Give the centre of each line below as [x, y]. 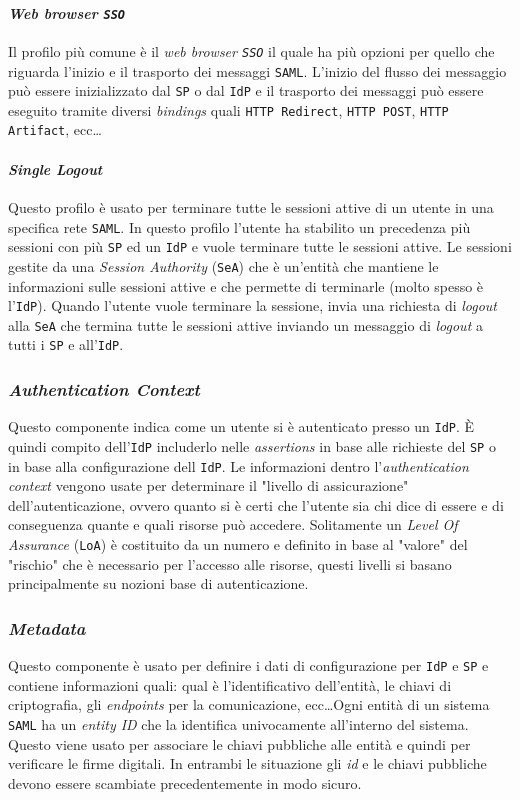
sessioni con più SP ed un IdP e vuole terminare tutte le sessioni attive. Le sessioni [260, 246]
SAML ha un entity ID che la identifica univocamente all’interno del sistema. [238, 723]
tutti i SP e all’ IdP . [66, 344]
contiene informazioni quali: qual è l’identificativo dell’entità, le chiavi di [230, 684]
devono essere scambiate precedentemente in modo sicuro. [185, 782]
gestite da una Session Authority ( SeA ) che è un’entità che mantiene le [223, 265]
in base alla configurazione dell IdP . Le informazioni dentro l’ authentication [238, 465]
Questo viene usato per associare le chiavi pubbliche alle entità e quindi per [239, 743]
